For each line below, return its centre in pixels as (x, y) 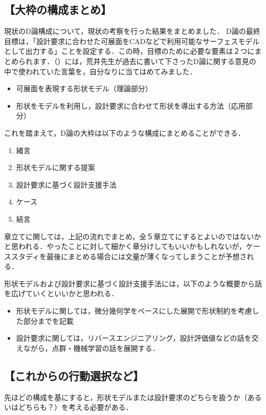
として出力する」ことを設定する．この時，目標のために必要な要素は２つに (129, 51)
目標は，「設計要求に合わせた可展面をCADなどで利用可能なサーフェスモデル (132, 41)
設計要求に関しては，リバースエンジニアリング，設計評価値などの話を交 (137, 338)
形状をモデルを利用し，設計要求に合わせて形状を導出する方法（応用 (131, 105)
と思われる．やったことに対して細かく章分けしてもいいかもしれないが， (125, 246)
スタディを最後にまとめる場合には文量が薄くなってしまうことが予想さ (129, 256)
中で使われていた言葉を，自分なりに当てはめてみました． (101, 71)
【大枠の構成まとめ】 (58, 9)
